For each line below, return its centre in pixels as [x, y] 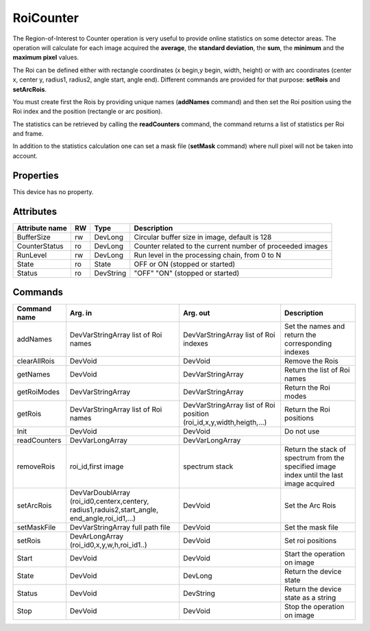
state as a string [310, 598]
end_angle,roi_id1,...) [103, 519]
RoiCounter [46, 18]
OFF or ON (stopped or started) [185, 264]
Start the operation [315, 554]
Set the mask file [311, 527]
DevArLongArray [97, 536]
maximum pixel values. [46, 58]
